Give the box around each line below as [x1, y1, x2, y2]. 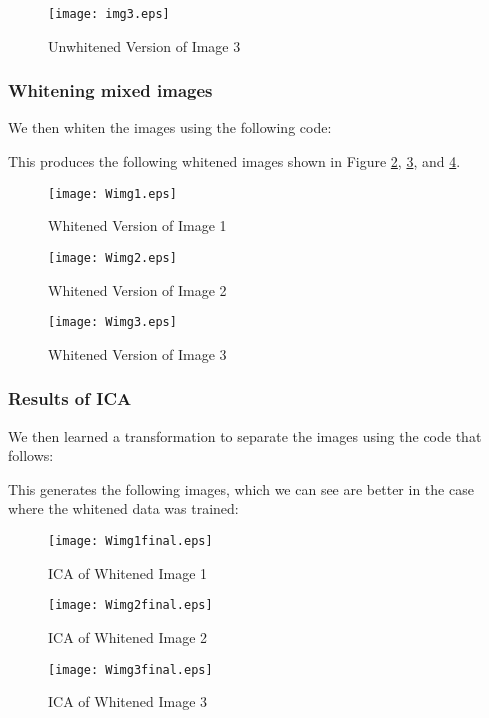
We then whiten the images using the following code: [8, 117, 332, 138]
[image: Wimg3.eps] [48, 315, 177, 330]
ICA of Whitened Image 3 [48, 691, 208, 712]
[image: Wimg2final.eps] [48, 598, 213, 613]
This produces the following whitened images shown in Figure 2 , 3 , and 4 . [8, 151, 461, 172]
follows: [8, 445, 54, 466]
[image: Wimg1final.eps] [48, 534, 213, 548]
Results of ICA [8, 386, 132, 411]
